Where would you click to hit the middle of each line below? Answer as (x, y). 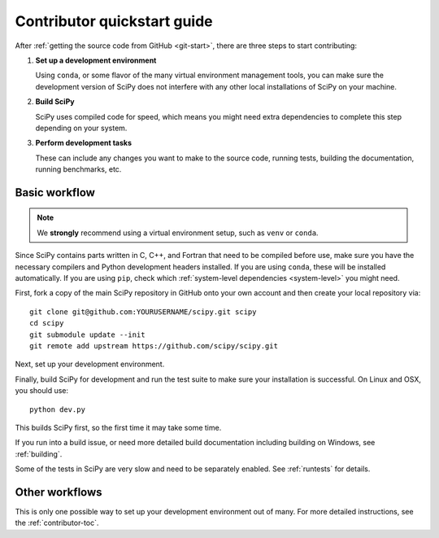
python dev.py (57, 409)
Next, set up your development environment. (90, 364)
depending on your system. (81, 128)
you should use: (42, 391)
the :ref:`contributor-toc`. (57, 523)
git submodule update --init (87, 335)
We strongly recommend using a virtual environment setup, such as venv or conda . (178, 233)
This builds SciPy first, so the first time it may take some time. (118, 427)
